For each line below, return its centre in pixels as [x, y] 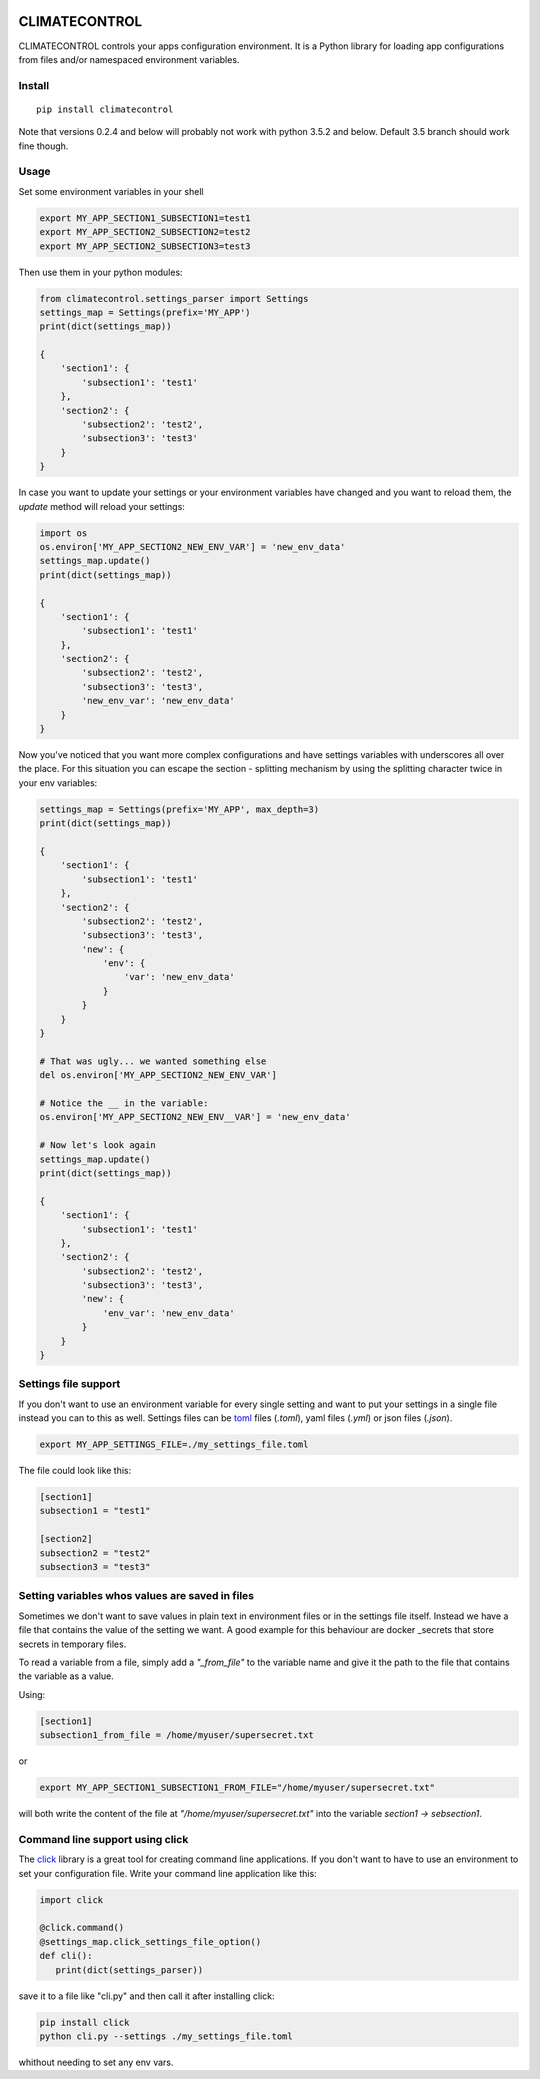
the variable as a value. [66, 1676]
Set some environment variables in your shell [111, 191]
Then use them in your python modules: [101, 272]
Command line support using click [103, 1839]
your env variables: [58, 782]
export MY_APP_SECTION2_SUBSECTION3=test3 [145, 246]
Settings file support [69, 1384]
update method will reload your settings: [101, 506]
